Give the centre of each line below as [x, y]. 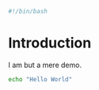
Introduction [50, 43]
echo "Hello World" [40, 79]
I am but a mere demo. [45, 65]
